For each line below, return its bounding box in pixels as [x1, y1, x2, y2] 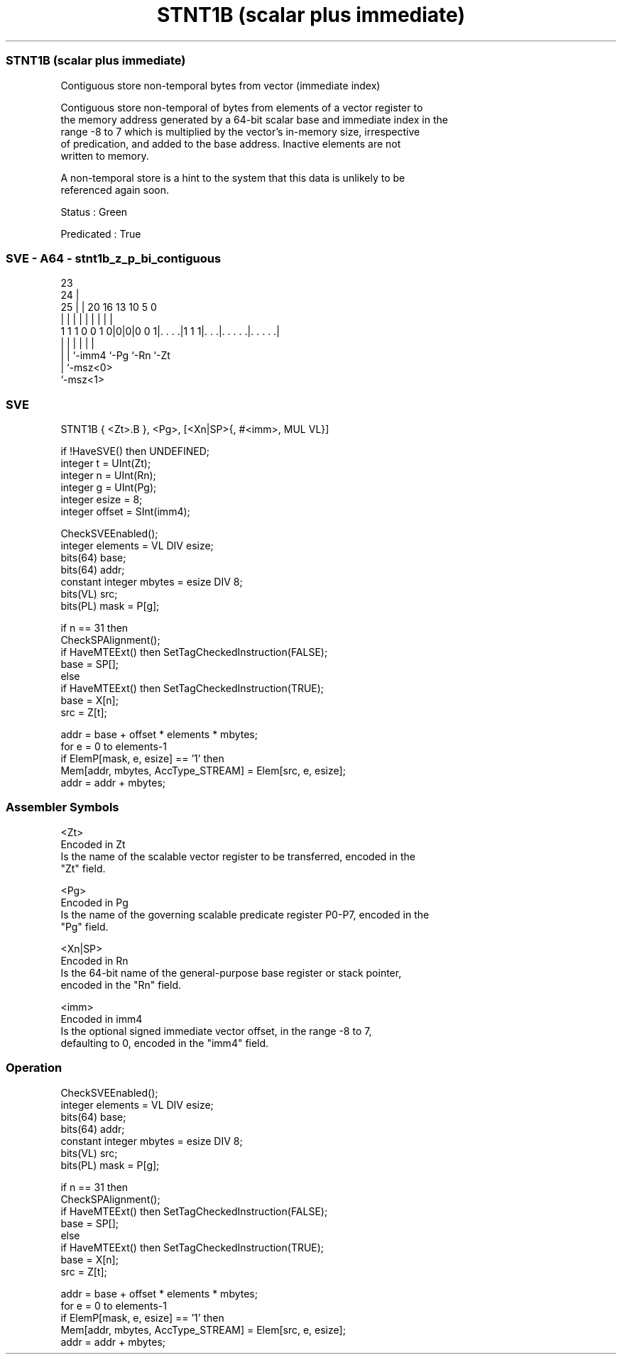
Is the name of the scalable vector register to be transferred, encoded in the [60, 850, 415, 862]
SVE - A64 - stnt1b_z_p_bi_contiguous [6, 251, 222, 265]
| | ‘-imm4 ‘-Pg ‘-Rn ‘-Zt [60, 349, 170, 362]
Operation [6, 1060, 62, 1075]
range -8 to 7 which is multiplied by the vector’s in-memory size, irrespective [60, 125, 420, 138]
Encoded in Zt [60, 838, 126, 850]
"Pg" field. [60, 920, 109, 933]
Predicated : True [60, 227, 141, 240]
